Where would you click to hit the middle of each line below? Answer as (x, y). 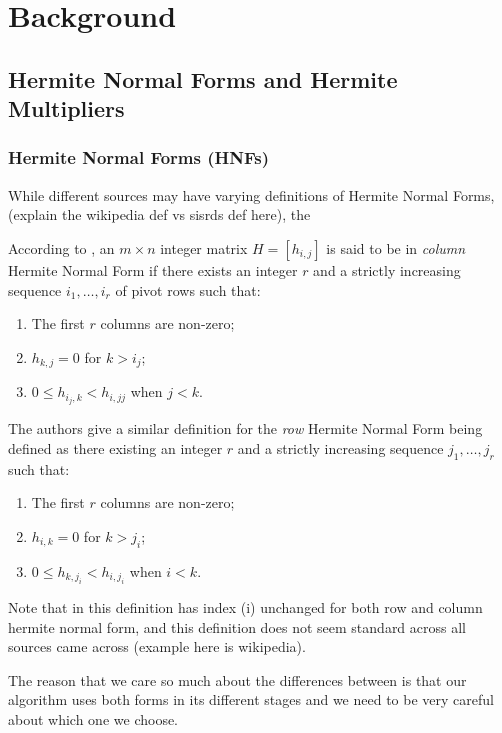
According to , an (61, 247)
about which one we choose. (93, 719)
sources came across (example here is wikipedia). (157, 646)
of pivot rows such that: (188, 289)
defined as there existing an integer (115, 447)
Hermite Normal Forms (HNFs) (138, 157)
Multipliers (66, 108)
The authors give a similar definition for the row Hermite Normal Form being (245, 428)
